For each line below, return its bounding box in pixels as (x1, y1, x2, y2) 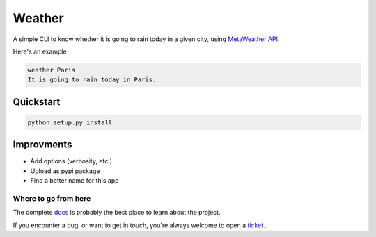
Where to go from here (13, 193, 91, 203)
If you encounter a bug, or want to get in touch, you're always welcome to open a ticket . (13, 221, 265, 229)
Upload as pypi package (30, 167, 100, 175)
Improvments (13, 139, 72, 151)
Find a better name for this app (30, 177, 119, 185)
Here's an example (13, 47, 67, 56)
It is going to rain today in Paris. (27, 76, 157, 83)
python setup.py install (27, 118, 113, 126)
